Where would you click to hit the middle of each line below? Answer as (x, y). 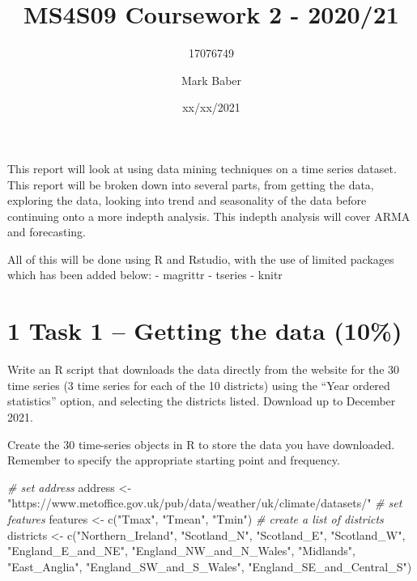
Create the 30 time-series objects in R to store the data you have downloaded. (201, 444)
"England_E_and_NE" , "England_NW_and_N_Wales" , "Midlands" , (181, 551)
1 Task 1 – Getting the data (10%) (205, 331)
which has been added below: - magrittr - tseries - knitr (145, 275)
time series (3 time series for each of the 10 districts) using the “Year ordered (199, 385)
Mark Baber (211, 80)
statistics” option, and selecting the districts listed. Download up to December (202, 401)
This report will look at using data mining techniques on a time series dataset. (202, 168)
